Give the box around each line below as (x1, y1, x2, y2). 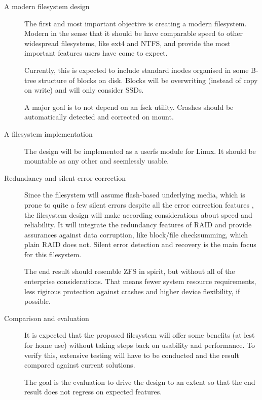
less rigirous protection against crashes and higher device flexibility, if (24, 286, 240, 296)
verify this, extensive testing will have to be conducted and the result (24, 349, 239, 360)
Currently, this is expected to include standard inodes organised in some (24, 64, 249, 75)
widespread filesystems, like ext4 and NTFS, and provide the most (24, 37, 231, 48)
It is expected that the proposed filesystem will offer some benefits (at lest (24, 330, 255, 340)
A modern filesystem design (4, 1, 90, 11)
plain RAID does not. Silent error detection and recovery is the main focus (24, 239, 256, 250)
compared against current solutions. (24, 359, 135, 370)
